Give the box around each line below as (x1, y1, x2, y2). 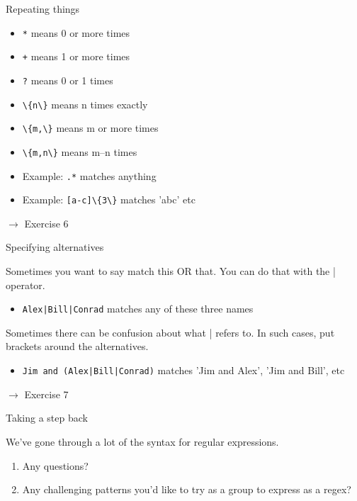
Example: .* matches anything (22, 168, 157, 183)
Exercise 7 (24, 386, 69, 401)
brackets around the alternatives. (6, 339, 149, 354)
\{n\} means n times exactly (22, 96, 148, 111)
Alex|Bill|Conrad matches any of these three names (22, 301, 254, 316)
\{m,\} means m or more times (22, 120, 159, 135)
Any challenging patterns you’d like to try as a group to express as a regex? (22, 482, 351, 497)
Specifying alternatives (6, 240, 104, 254)
